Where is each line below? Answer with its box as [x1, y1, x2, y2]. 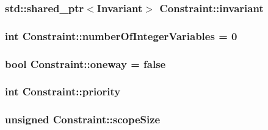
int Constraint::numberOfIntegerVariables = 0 [5, 28, 237, 43]
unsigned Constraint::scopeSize [5, 112, 161, 127]
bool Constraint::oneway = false [5, 56, 166, 71]
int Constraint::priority [5, 84, 121, 99]
